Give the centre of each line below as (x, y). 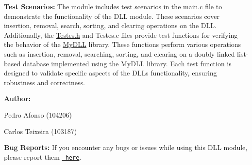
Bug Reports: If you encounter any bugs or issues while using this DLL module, (126, 147)
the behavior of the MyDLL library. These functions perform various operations (123, 44)
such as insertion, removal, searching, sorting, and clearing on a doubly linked (119, 53)
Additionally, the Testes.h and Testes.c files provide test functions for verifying (121, 35)
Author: (17, 98)
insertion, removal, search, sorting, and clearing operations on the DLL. (110, 25)
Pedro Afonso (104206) (38, 114)
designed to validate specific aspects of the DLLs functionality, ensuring (110, 73)
